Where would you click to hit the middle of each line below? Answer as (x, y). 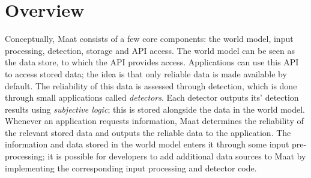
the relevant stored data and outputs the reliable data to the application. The (148, 132)
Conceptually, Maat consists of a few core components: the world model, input (149, 39)
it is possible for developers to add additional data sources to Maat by (177, 156)
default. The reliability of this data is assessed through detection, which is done (151, 85)
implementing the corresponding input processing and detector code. (131, 168)
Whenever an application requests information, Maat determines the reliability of (154, 121)
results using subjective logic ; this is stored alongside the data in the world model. (155, 109)
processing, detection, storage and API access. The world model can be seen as (150, 50)
